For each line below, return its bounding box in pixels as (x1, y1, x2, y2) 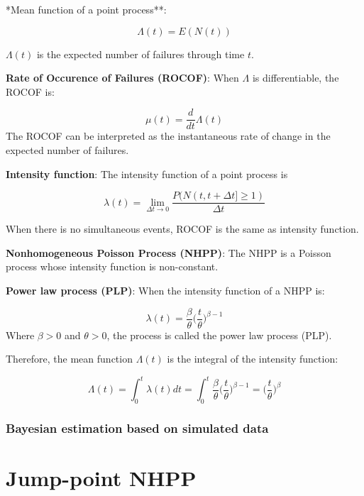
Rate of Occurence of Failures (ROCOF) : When (6, 70, 239, 85)
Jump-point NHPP (6, 463, 197, 492)
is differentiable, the (252, 70, 339, 85)
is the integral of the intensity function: (167, 351, 338, 366)
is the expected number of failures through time (36, 46, 245, 61)
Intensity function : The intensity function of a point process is (6, 166, 288, 181)
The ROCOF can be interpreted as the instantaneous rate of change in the (6, 128, 331, 143)
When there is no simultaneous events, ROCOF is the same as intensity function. (6, 221, 359, 236)
